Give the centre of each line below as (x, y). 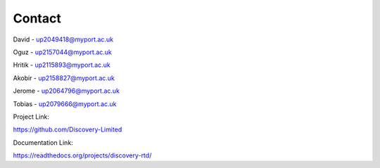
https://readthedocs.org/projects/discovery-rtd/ (82, 155)
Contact (37, 18)
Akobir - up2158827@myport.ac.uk (64, 78)
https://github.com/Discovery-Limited (68, 129)
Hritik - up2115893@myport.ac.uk (62, 65)
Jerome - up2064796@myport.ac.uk (66, 91)
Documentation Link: (43, 142)
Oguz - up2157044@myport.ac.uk (63, 52)
